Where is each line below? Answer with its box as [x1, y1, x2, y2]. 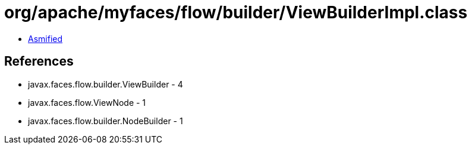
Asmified [28, 33, 63, 44]
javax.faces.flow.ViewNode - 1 [28, 97, 146, 108]
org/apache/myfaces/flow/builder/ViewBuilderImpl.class [4, 2, 468, 22]
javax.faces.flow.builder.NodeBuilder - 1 [28, 115, 183, 126]
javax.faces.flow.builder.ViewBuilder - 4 [28, 79, 183, 89]
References [4, 54, 74, 69]
